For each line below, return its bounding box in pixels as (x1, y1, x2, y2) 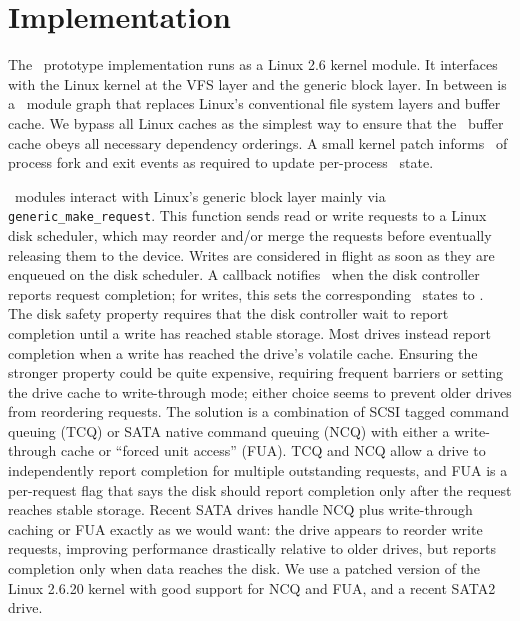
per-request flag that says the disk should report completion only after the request (8, 479, 512, 500)
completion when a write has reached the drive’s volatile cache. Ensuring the (8, 342, 478, 363)
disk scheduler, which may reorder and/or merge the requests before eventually (8, 224, 492, 245)
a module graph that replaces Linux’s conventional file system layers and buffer (8, 93, 501, 114)
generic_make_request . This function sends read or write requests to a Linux (8, 205, 487, 226)
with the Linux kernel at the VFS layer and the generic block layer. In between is (8, 73, 507, 94)
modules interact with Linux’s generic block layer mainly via (14, 185, 386, 206)
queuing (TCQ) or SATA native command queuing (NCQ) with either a (8, 420, 450, 441)
